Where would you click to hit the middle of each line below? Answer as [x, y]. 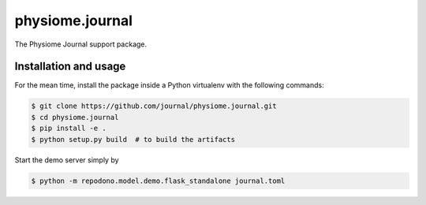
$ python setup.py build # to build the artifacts [133, 139]
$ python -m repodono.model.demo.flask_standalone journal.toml [158, 181]
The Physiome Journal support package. [81, 44]
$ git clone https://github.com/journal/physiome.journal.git [154, 106]
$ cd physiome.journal [75, 117]
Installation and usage [70, 67]
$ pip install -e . [69, 129]
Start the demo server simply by [67, 160]
